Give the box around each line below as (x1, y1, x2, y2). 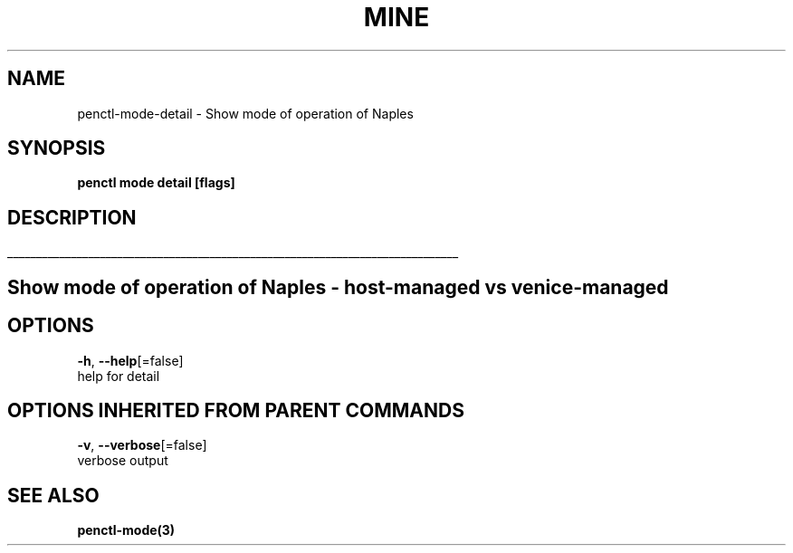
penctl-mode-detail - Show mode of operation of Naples (77, 105, 414, 121)
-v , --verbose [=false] (77, 437, 207, 453)
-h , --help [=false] (77, 352, 184, 368)
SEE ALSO (7, 483, 100, 507)
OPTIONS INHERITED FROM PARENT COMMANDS (7, 398, 464, 422)
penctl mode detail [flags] (77, 175, 235, 191)
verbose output (77, 453, 168, 469)
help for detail (77, 367, 160, 384)
